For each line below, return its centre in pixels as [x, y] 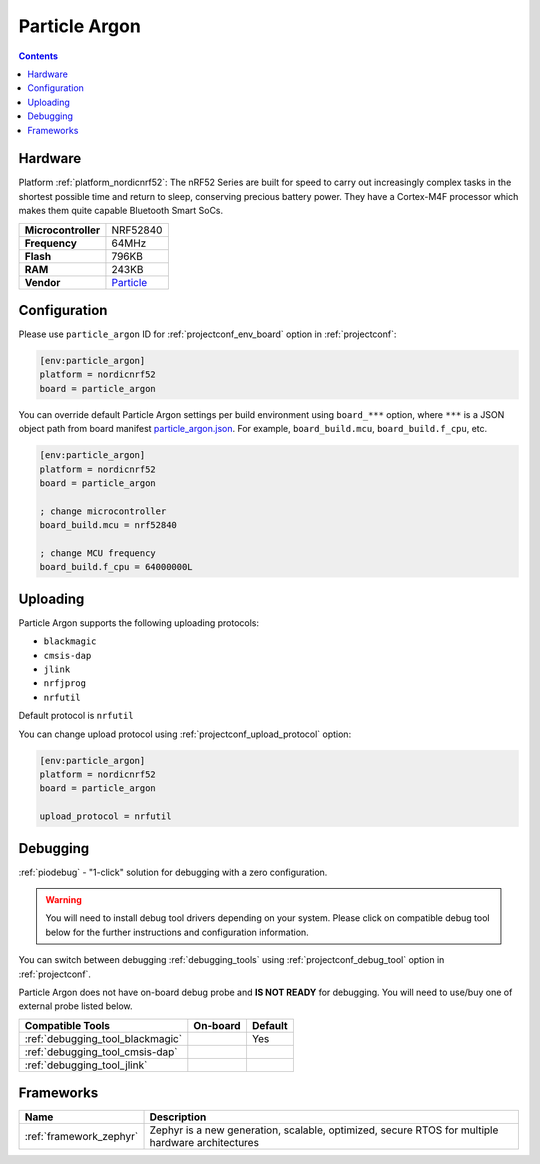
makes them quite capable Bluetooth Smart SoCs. [121, 211]
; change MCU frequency [98, 553]
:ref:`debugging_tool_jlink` [86, 1065]
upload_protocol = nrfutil [105, 816]
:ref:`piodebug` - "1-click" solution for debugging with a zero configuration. [173, 872]
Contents [38, 56]
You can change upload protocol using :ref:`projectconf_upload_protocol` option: [185, 734]
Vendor [42, 282]
